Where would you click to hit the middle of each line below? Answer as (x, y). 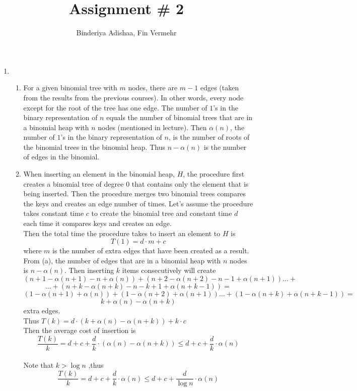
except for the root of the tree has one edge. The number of (115, 107)
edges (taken (220, 88)
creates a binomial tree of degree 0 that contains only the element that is (136, 183)
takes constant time (54, 213)
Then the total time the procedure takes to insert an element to (122, 233)
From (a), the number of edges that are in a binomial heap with (122, 260)
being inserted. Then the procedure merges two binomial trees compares (135, 193)
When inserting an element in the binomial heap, (99, 174)
